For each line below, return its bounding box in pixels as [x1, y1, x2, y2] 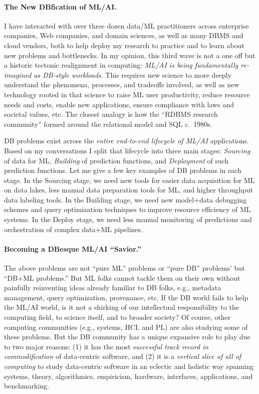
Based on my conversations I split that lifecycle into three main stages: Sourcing [4, 145, 250, 155]
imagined [4, 69, 32, 80]
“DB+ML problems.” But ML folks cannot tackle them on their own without [4, 272, 240, 283]
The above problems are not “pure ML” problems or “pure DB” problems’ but [4, 263, 245, 273]
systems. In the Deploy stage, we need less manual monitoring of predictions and [4, 214, 252, 225]
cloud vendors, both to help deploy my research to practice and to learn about [4, 40, 244, 50]
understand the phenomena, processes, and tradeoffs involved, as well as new [4, 79, 239, 90]
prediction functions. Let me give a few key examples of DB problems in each [4, 165, 241, 175]
